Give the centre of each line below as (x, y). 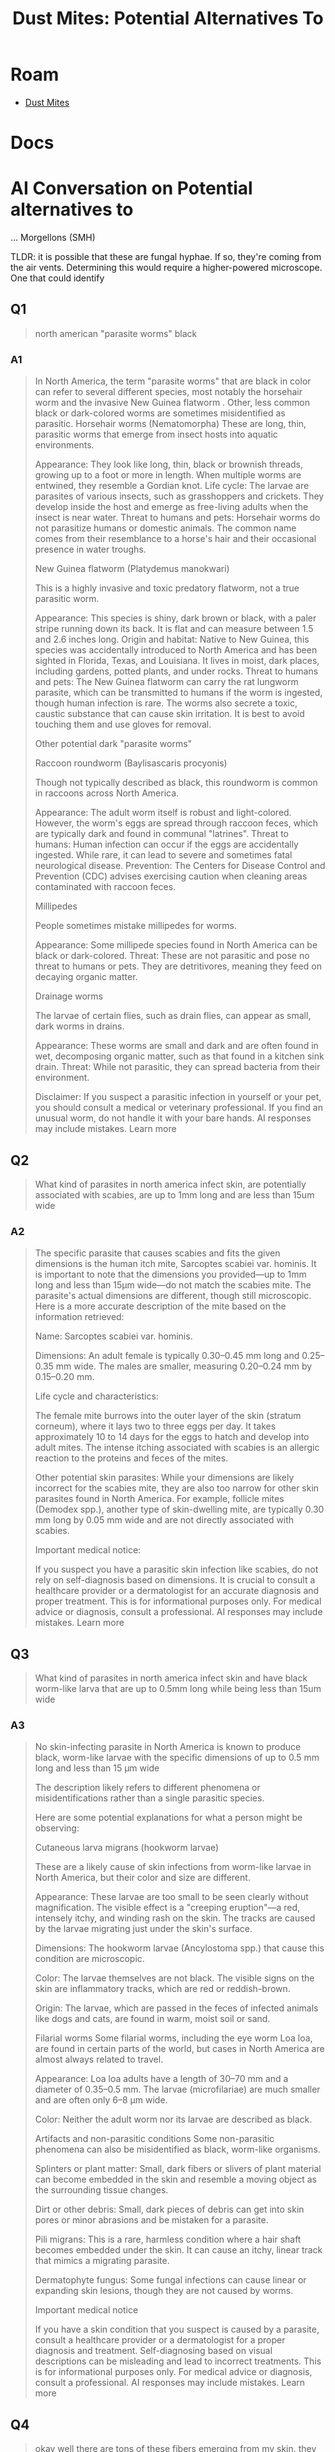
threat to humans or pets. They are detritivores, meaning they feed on (178, 966)
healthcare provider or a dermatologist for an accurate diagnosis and (177, 1591)
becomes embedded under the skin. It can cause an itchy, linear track (178, 2250)
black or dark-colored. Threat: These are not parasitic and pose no (172, 956)
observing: (57, 1828)
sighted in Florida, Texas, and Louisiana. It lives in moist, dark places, (177, 661)
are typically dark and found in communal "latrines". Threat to (161, 834)
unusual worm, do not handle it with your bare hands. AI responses (173, 1118)
